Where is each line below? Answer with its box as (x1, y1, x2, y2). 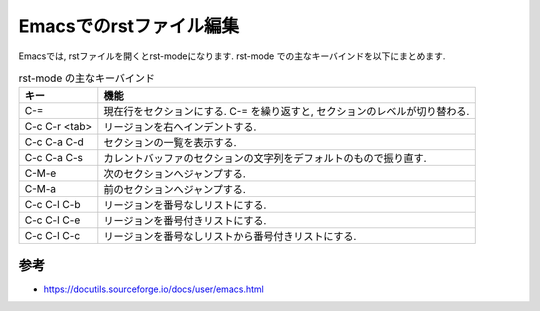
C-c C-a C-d (24, 135, 84, 149)
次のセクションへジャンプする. (103, 167, 247, 181)
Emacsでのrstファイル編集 (18, 15, 240, 37)
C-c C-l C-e (24, 213, 81, 227)
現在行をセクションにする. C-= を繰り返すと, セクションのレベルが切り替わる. (103, 105, 470, 119)
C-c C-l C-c (24, 229, 81, 243)
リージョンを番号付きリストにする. (103, 214, 267, 228)
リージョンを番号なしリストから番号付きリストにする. (103, 230, 357, 244)
